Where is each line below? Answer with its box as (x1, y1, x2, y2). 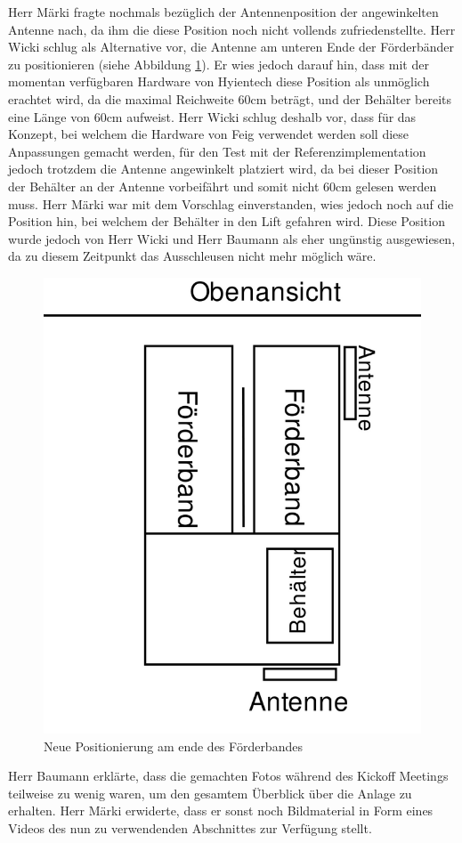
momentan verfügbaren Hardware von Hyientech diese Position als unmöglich (8, 72, 430, 91)
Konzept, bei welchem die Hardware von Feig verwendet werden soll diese (8, 125, 409, 143)
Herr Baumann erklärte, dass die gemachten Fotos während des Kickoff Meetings (8, 766, 449, 785)
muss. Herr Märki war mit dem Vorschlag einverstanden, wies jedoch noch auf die (8, 194, 454, 213)
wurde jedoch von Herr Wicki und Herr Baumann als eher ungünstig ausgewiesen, (8, 229, 456, 247)
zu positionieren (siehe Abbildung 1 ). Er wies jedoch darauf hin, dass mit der (8, 54, 429, 73)
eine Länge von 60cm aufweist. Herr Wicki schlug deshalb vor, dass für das (8, 107, 417, 126)
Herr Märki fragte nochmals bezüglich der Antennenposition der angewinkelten (8, 3, 439, 20)
